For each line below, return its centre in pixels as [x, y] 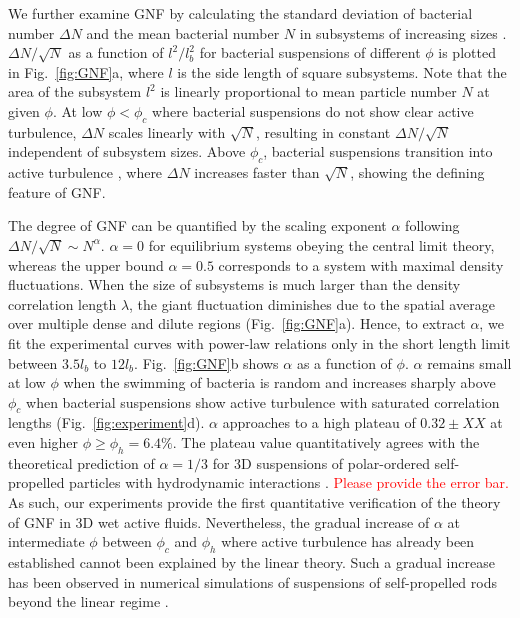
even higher [43, 442]
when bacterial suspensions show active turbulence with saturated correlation [263, 401]
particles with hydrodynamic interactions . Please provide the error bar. [289, 482]
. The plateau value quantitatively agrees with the [326, 442]
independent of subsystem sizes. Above [127, 151]
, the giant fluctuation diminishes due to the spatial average [312, 303]
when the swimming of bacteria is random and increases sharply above [279, 382]
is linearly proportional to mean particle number [308, 91]
